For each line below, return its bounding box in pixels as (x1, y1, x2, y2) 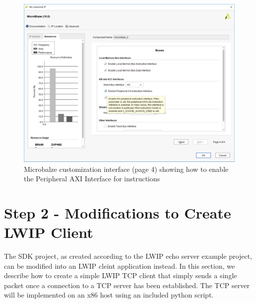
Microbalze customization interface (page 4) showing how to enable (24, 163, 229, 174)
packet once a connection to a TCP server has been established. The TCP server (4, 280, 250, 290)
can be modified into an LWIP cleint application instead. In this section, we (4, 260, 235, 271)
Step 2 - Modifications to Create (4, 202, 231, 223)
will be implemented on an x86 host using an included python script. (4, 290, 214, 300)
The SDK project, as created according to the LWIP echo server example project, (4, 251, 253, 261)
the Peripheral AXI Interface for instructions (24, 173, 160, 184)
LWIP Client (4, 222, 93, 242)
